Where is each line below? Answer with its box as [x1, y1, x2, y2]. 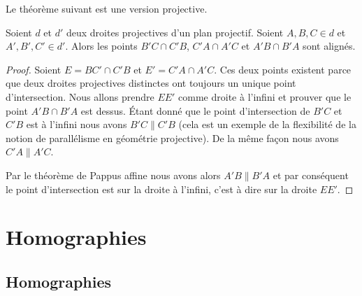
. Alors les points [65, 38, 138, 53]
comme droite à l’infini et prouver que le [178, 89, 352, 104]
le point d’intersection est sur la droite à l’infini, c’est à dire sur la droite [6, 181, 317, 196]
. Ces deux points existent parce [214, 62, 352, 76]
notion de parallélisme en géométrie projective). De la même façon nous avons [6, 130, 339, 145]
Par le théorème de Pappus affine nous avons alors [6, 167, 221, 182]
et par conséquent [273, 167, 349, 182]
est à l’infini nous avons [26, 117, 127, 132]
